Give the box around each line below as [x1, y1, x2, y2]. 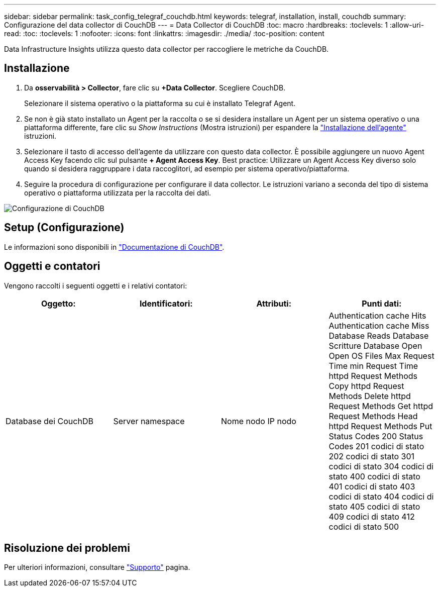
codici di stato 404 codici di [328, 491, 434, 502]
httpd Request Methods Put [328, 421, 432, 431]
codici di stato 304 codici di [328, 461, 433, 471]
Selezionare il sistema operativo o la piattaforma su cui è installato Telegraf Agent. [24, 98, 296, 108]
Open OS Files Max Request [328, 350, 434, 361]
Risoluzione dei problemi [4, 541, 130, 554]
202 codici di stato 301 [328, 451, 415, 461]
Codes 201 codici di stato [328, 441, 424, 451]
